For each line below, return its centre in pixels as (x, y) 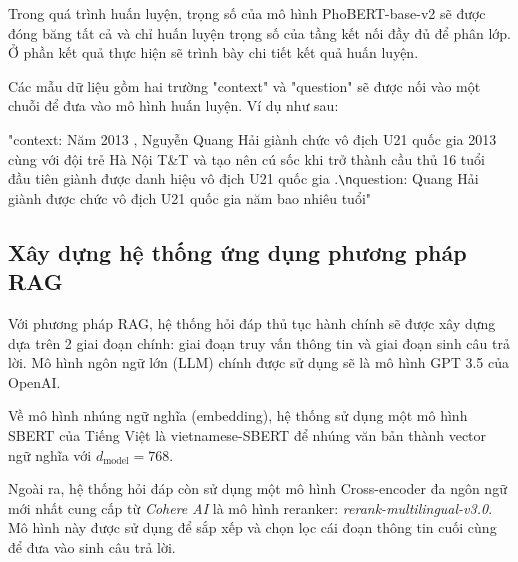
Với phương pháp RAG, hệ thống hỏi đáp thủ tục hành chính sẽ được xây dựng (252, 323)
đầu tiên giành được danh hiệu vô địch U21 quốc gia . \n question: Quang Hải (243, 178)
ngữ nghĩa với (50, 454)
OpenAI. (34, 381)
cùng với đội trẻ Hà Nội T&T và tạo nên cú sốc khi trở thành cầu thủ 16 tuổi (246, 158)
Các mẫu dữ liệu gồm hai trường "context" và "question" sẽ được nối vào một (244, 85)
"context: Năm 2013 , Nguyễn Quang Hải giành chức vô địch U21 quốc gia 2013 (252, 138)
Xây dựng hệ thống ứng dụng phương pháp (237, 251)
